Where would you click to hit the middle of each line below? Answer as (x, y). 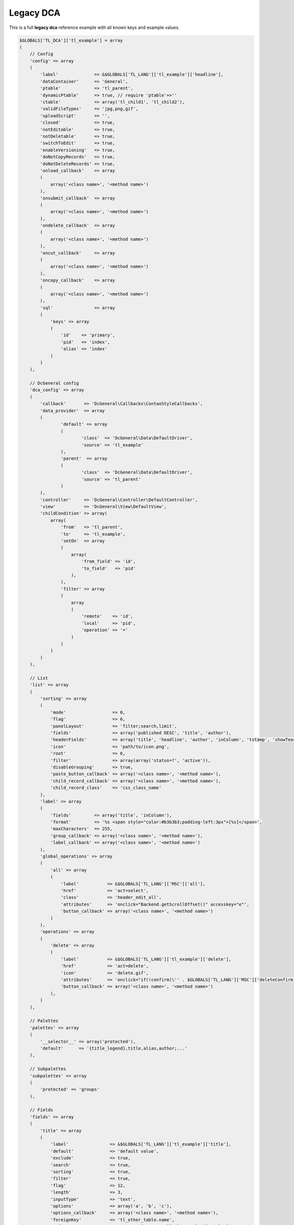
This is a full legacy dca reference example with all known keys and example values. (94, 27)
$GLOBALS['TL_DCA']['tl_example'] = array (71, 40)
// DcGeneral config (54, 383)
